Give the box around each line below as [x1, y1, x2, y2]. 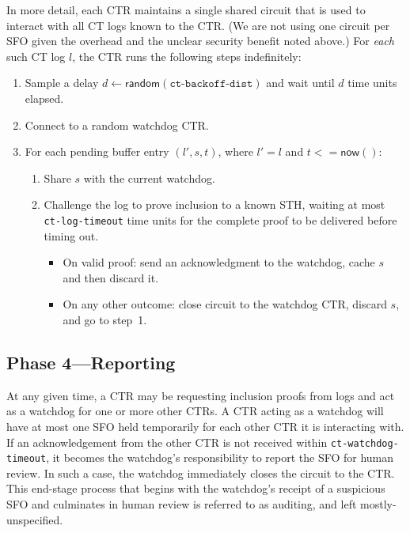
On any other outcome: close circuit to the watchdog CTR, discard [63, 296, 387, 312]
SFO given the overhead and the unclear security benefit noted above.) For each [6, 32, 394, 49]
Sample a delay [25, 74, 99, 91]
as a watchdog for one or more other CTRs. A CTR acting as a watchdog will [6, 403, 384, 419]
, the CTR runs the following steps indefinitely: [72, 47, 302, 64]
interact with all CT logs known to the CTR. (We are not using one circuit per [6, 17, 390, 33]
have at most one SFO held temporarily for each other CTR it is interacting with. [6, 418, 404, 434]
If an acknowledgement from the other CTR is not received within [6, 433, 328, 450]
